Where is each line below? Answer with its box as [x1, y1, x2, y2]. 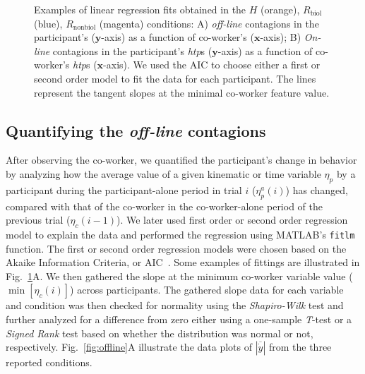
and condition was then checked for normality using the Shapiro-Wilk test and [6, 298, 344, 313]
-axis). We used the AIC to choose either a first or [103, 57, 321, 72]
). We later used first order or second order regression [116, 212, 348, 227]
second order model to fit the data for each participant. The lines [34, 71, 316, 85]
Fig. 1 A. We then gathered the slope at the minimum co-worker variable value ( [6, 268, 353, 283]
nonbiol [73, 24, 96, 32]
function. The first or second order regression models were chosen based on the [6, 241, 347, 255]
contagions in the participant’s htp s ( [52, 43, 213, 58]
